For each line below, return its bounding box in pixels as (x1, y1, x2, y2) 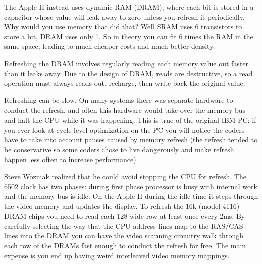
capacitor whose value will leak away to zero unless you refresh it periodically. (4, 11, 245, 22)
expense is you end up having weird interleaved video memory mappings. (4, 250, 230, 260)
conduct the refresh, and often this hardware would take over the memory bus (4, 104, 246, 115)
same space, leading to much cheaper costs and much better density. (4, 41, 215, 51)
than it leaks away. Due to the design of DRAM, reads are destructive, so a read (4, 68, 253, 78)
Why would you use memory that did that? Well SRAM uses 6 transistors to (4, 21, 242, 32)
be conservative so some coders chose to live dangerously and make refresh (4, 144, 234, 154)
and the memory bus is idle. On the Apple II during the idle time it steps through (4, 191, 258, 201)
